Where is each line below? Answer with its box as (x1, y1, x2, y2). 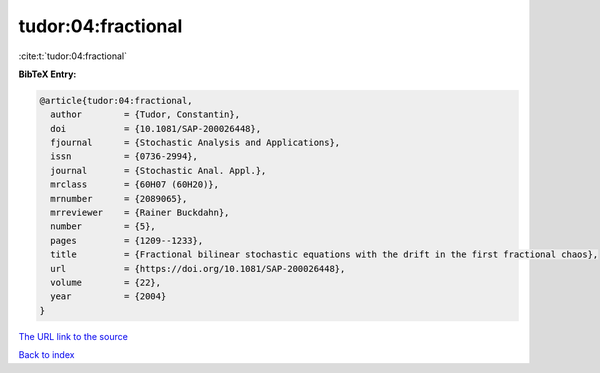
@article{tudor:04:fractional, (39, 95, 194, 106)
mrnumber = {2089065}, (50, 193, 188, 204)
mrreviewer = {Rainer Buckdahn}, (50, 207, 230, 219)
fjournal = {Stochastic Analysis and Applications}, (50, 137, 341, 149)
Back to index (18, 349, 75, 361)
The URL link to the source (18, 330, 129, 342)
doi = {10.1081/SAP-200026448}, (50, 123, 262, 134)
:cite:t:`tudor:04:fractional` (18, 50, 127, 62)
